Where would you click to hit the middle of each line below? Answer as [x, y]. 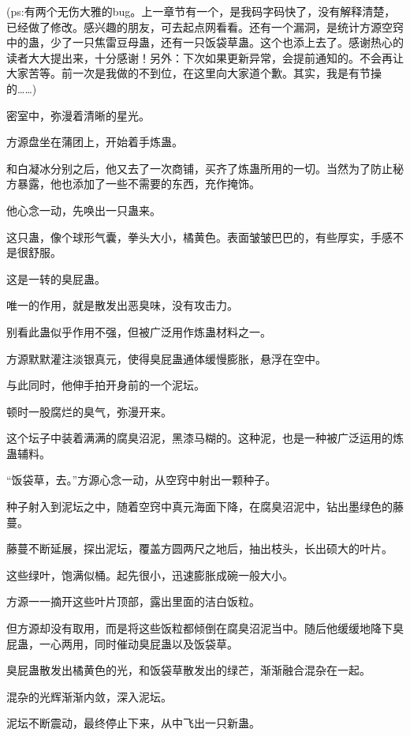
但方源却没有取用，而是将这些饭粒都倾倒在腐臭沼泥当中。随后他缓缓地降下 [199, 628]
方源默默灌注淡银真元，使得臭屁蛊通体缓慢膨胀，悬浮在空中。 [166, 358]
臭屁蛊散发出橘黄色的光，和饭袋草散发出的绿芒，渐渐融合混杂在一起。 [188, 670]
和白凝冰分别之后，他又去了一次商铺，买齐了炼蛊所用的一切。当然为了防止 [199, 168]
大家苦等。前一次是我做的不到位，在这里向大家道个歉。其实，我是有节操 [194, 73]
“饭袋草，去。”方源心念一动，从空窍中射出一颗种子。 [142, 480]
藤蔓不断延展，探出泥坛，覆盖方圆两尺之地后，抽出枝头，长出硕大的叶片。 [199, 548]
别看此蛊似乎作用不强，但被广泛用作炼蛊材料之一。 [139, 331]
